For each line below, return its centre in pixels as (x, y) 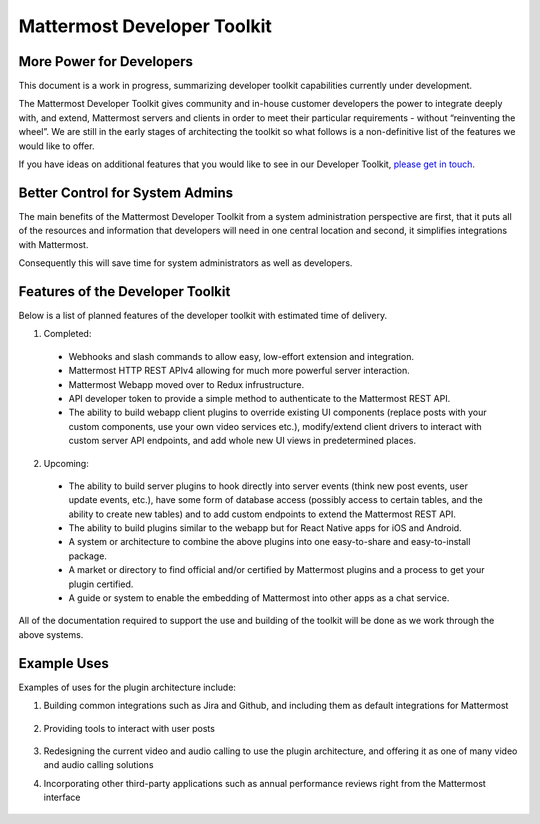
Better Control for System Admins (126, 192)
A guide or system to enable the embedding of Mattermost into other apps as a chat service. (259, 598)
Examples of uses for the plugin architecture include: (127, 687)
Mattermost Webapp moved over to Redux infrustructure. (186, 384)
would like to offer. (56, 146)
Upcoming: (66, 463)
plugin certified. (101, 584)
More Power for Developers (106, 61)
